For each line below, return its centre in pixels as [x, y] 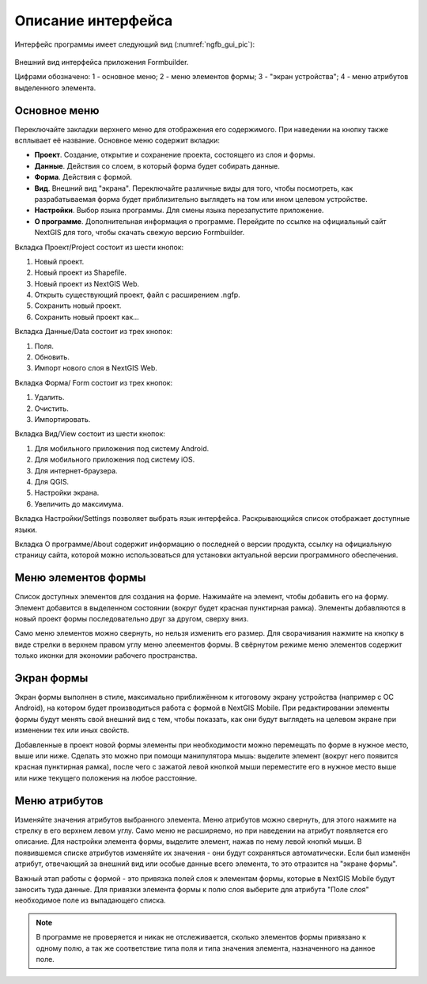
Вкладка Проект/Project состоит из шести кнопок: [99, 247]
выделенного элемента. [55, 88]
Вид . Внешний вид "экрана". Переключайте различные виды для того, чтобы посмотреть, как [194, 188]
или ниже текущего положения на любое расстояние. [106, 778]
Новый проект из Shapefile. [80, 272]
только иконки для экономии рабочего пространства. [106, 655]
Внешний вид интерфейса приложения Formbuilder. [102, 62]
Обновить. [52, 357]
